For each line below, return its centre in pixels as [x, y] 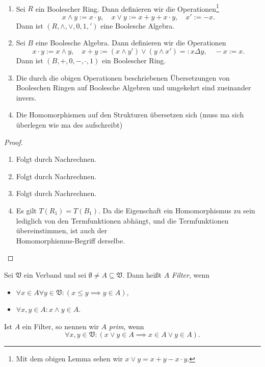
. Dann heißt [142, 274]
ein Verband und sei [55, 274]
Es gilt [26, 210]
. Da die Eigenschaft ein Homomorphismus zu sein [177, 210]
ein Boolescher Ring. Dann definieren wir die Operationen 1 [127, 8]
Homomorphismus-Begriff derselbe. [71, 240]
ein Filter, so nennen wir [60, 326]
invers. [26, 97]
